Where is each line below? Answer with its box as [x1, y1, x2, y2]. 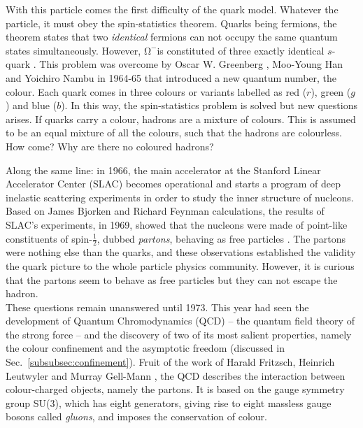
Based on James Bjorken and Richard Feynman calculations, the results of [6, 204, 325, 218]
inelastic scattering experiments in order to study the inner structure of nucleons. [6, 190, 354, 204]
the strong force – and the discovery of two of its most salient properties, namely [6, 327, 352, 341]
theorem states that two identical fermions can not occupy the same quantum [6, 29, 338, 44]
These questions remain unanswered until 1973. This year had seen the [6, 299, 309, 314]
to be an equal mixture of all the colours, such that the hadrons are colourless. [6, 125, 342, 140]
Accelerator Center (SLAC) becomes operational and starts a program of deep [6, 176, 341, 191]
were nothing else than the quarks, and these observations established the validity [6, 245, 356, 259]
